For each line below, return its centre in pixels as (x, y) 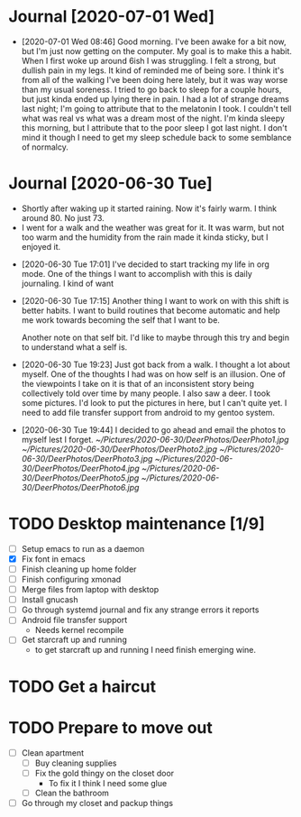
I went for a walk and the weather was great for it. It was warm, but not (153, 227)
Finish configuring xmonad (71, 579)
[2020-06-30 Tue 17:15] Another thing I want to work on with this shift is (155, 300)
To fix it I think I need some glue (108, 783)
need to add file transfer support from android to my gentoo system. (148, 412)
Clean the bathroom (72, 793)
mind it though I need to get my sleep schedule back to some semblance (156, 137)
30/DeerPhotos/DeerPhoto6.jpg (80, 487)
